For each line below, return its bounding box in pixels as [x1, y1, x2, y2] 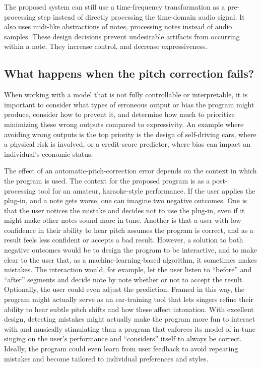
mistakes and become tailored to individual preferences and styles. [4, 353, 209, 363]
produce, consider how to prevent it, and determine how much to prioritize [4, 109, 235, 119]
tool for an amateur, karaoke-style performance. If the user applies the [38, 185, 255, 196]
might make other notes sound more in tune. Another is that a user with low [4, 215, 241, 225]
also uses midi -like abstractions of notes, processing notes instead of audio [4, 21, 232, 32]
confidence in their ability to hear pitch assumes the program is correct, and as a [4, 224, 253, 235]
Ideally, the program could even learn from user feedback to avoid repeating [4, 343, 238, 354]
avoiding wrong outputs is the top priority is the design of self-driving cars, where [4, 129, 256, 139]
